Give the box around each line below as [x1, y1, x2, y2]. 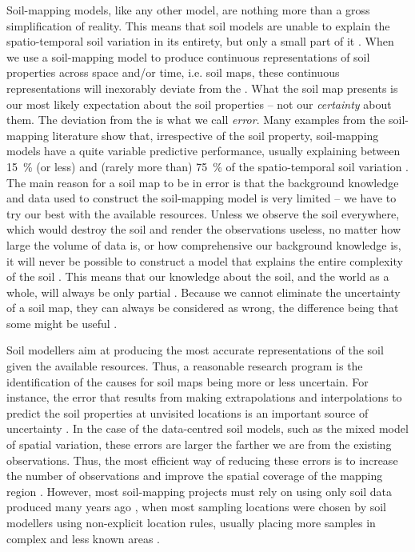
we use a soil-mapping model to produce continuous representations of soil [6, 48, 370, 65]
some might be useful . [6, 314, 118, 331]
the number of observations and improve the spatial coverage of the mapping [6, 467, 383, 484]
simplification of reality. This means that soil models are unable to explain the [6, 17, 390, 34]
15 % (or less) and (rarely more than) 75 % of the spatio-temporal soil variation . [6, 158, 409, 174]
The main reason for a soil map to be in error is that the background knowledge [6, 174, 399, 190]
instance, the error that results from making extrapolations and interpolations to [6, 389, 402, 406]
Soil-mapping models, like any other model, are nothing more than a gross [6, 2, 370, 18]
